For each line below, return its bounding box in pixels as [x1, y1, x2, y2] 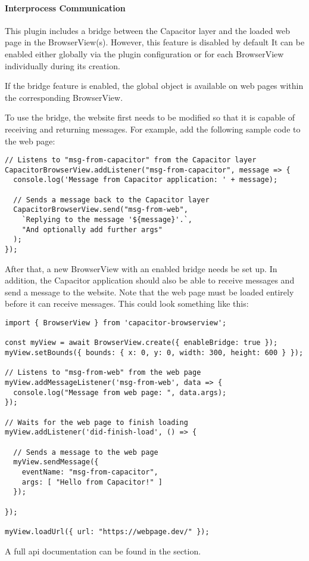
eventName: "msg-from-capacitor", [21, 467, 158, 476]
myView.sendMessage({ [13, 458, 99, 467]
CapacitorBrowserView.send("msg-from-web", [13, 205, 188, 214]
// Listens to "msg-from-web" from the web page [5, 368, 201, 377]
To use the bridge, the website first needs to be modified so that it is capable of [5, 111, 295, 124]
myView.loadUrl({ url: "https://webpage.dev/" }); [5, 527, 210, 536]
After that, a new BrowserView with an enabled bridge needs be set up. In [5, 262, 277, 275]
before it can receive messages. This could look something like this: [5, 297, 249, 310]
